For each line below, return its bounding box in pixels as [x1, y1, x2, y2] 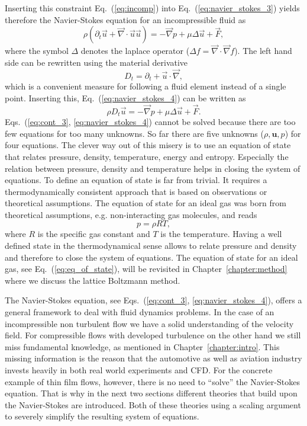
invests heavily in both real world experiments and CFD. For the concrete [5, 364, 273, 376]
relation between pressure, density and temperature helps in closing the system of [5, 162, 300, 174]
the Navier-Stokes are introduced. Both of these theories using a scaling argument [5, 398, 301, 411]
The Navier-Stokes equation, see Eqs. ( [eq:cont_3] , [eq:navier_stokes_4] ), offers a [5, 294, 302, 306]
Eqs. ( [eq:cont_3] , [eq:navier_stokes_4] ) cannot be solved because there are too [5, 116, 296, 128]
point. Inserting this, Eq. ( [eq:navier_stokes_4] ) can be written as [5, 91, 246, 104]
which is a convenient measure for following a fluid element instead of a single [5, 80, 286, 92]
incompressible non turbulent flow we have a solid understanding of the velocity [5, 317, 294, 329]
